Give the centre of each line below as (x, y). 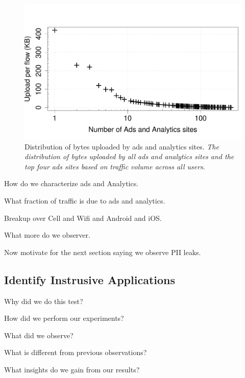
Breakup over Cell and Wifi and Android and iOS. (83, 218)
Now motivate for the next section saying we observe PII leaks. (103, 252)
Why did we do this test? (44, 301)
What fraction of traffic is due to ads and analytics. (85, 200)
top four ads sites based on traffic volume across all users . (115, 166)
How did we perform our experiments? (64, 318)
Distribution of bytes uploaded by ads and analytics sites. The (122, 146)
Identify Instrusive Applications (90, 279)
